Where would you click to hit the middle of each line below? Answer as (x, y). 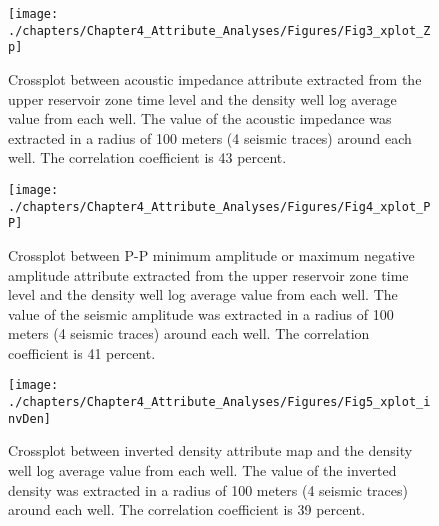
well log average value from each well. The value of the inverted (202, 470)
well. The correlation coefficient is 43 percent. (147, 157)
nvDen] (29, 418)
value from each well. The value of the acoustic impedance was (200, 118)
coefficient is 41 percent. (82, 352)
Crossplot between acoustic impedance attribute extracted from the (215, 78)
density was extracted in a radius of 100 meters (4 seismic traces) (208, 489)
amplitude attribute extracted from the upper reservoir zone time (208, 274)
